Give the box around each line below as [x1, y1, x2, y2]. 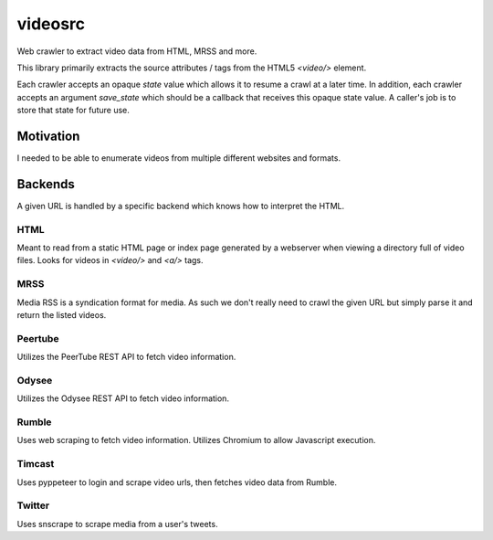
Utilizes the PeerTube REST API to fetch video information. [16, 352, 236, 363]
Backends [16, 176, 75, 192]
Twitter [16, 499, 50, 512]
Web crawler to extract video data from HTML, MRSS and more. [16, 46, 257, 57]
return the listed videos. [16, 309, 107, 320]
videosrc [16, 14, 86, 34]
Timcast [16, 458, 55, 471]
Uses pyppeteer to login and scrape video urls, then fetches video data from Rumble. [16, 476, 338, 488]
